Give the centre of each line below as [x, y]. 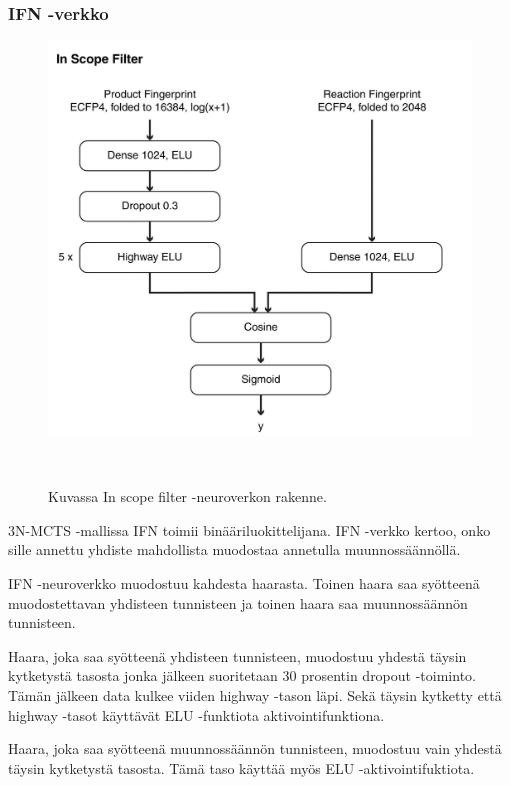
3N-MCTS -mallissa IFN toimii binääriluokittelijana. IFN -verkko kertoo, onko [249, 529]
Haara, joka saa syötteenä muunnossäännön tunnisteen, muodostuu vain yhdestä [255, 748]
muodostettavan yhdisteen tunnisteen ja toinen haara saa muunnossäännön [238, 602]
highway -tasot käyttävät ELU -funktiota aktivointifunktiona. [196, 714]
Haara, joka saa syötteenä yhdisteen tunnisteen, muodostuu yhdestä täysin [237, 655]
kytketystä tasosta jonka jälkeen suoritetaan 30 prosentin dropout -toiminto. [242, 675]
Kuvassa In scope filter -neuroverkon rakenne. [187, 496]
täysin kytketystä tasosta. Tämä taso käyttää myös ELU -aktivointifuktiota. [241, 767]
